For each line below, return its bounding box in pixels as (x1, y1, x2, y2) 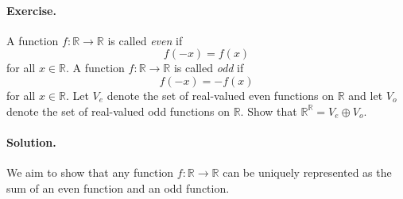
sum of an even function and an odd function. (6, 179, 230, 196)
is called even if (107, 32, 183, 48)
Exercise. (6, 2, 56, 18)
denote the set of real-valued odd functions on (6, 102, 230, 119)
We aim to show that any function (6, 163, 174, 180)
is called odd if (173, 59, 244, 76)
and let (348, 86, 383, 103)
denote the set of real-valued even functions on (107, 86, 335, 103)
